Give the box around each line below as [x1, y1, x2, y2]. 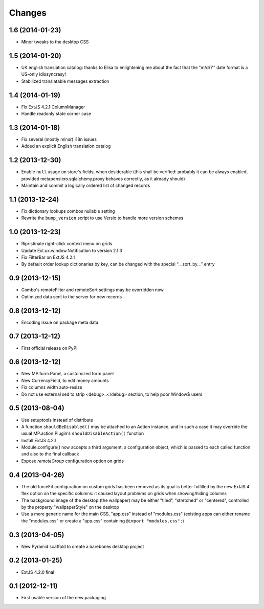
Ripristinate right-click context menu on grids [21, 241, 112, 247]
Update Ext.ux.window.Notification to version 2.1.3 [21, 248, 122, 253]
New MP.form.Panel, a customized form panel [21, 371, 114, 377]
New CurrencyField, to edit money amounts [21, 377, 109, 383]
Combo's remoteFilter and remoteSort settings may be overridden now [21, 287, 164, 293]
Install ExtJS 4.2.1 [21, 437, 57, 443]
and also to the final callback [21, 451, 79, 457]
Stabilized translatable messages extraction [21, 78, 110, 84]
